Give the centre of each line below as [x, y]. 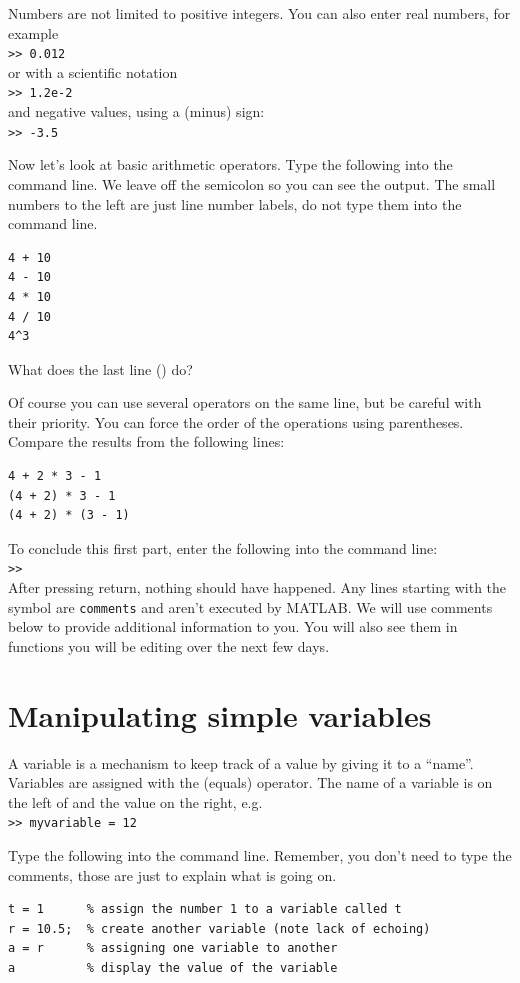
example [33, 32]
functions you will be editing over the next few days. [169, 645]
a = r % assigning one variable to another [173, 948]
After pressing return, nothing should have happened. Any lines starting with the [257, 587]
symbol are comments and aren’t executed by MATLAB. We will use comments [250, 606]
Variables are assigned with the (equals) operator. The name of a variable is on [250, 782]
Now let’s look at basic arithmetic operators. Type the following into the [230, 164]
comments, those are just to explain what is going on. [172, 874]
